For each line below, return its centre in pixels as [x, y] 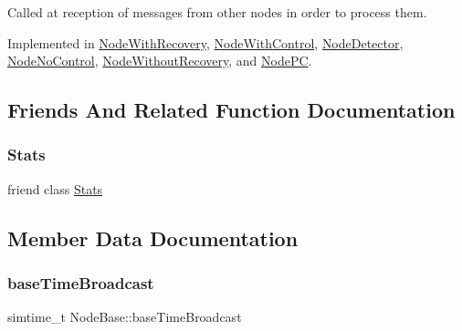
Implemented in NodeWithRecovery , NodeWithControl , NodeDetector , [205, 42]
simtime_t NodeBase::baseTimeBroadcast [125, 317]
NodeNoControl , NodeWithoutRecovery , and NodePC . [160, 61]
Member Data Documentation [153, 238]
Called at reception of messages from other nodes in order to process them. [217, 12]
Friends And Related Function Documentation [231, 110]
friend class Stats [55, 188]
